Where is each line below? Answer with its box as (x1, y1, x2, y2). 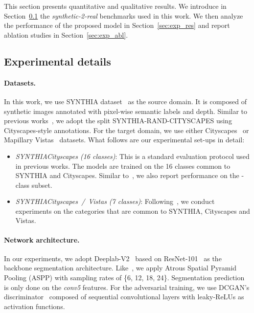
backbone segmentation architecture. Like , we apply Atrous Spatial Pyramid (4, 263, 237, 273)
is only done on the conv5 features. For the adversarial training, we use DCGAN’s (4, 282, 250, 292)
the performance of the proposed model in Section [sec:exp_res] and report (4, 20, 230, 30)
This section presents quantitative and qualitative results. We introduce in (4, 1, 227, 11)
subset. (31, 179, 52, 190)
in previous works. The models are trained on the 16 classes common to (15, 160, 231, 171)
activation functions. (4, 301, 65, 311)
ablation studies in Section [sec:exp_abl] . (4, 29, 128, 40)
